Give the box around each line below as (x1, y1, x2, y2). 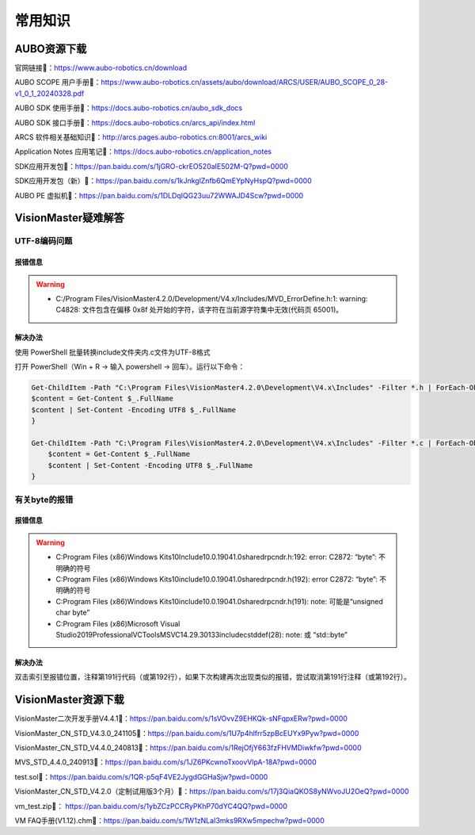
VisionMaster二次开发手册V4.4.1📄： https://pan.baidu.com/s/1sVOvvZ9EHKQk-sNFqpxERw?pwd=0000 (14, 714, 348, 723)
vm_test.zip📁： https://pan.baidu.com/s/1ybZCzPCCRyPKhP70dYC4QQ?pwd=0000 (14, 801, 288, 810)
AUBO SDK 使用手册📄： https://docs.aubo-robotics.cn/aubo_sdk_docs (14, 103, 243, 113)
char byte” (55, 607, 90, 618)
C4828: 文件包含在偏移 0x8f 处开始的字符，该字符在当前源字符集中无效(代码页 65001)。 (55, 305, 344, 315)
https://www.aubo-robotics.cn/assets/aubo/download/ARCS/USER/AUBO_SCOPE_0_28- (101, 78, 389, 87)
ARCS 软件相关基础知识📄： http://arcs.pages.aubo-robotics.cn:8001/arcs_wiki (14, 132, 268, 142)
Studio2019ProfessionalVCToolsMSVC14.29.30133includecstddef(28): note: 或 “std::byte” (55, 630, 348, 639)
